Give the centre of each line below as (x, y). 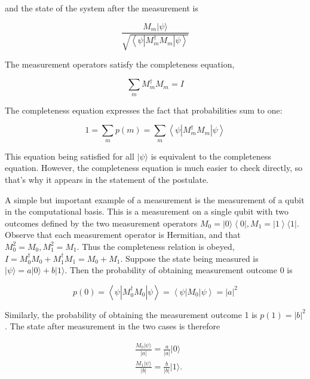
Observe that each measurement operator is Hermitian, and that (123, 235)
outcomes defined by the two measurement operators (101, 223)
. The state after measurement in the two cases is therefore (113, 326)
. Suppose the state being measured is (189, 258)
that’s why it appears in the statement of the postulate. (107, 179)
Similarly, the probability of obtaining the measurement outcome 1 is (131, 314)
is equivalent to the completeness (211, 156)
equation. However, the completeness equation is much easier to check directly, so (154, 168)
